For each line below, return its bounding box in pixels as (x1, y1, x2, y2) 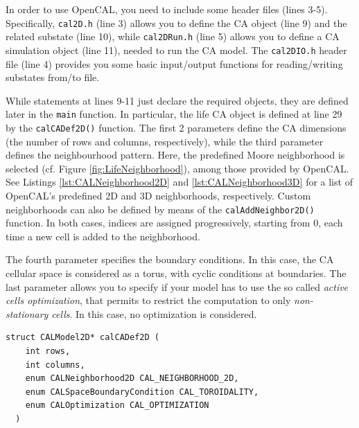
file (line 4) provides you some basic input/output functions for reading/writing (6, 56, 343, 71)
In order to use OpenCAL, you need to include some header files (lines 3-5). (6, 2, 328, 16)
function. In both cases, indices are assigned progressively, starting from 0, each (6, 215, 343, 230)
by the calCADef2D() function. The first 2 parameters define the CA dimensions (6, 121, 347, 134)
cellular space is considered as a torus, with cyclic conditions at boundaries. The (6, 266, 347, 280)
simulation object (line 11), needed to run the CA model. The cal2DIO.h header (6, 42, 347, 57)
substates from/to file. (6, 70, 100, 84)
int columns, (25, 359, 85, 370)
